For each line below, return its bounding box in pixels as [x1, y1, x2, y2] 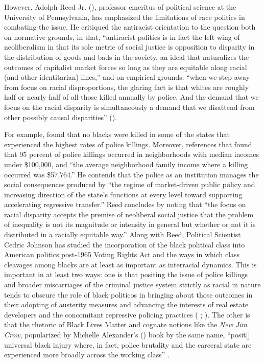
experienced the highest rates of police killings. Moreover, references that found [4, 139, 252, 149]
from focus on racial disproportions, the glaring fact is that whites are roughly [4, 81, 249, 92]
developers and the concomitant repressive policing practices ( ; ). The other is [4, 309, 250, 320]
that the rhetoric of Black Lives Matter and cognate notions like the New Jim [4, 319, 248, 330]
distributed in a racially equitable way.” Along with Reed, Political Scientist [4, 229, 241, 240]
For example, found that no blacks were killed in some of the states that [4, 129, 230, 140]
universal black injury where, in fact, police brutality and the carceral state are [4, 339, 252, 350]
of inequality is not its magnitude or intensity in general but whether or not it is [4, 219, 256, 230]
